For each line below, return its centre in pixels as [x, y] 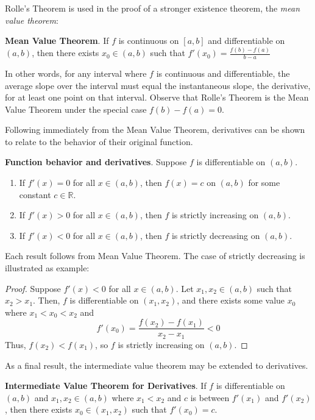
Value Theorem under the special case [76, 109]
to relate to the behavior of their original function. [99, 141]
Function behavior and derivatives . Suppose [96, 162]
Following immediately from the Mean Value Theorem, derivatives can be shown [155, 130]
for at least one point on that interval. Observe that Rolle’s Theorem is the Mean [157, 97]
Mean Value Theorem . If [57, 41]
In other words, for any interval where [76, 73]
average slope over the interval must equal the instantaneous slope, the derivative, [158, 85]
